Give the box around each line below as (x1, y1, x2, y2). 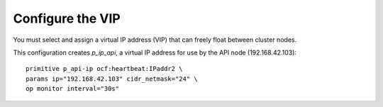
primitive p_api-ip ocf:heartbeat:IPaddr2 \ (26, 64, 184, 73)
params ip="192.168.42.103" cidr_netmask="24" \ (26, 74, 198, 83)
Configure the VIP (13, 11, 121, 26)
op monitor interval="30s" (26, 85, 120, 93)
